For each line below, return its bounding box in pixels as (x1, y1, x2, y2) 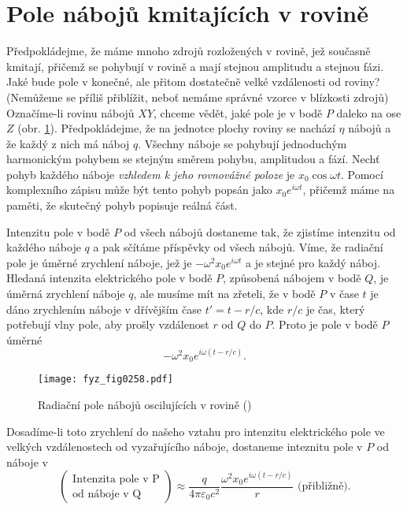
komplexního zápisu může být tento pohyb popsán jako (6, 181, 272, 198)
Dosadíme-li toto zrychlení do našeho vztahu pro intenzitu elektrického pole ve (6, 423, 385, 439)
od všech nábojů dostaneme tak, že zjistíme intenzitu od (124, 223, 396, 240)
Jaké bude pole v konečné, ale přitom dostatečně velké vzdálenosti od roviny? (6, 73, 380, 90)
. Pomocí (340, 166, 383, 182)
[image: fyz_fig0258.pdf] (38, 374, 173, 385)
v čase (329, 285, 359, 302)
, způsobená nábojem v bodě (223, 270, 361, 286)
